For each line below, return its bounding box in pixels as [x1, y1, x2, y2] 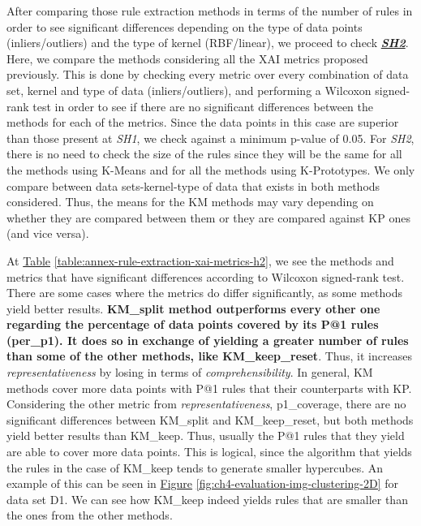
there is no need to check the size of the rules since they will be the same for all [6, 145, 402, 162]
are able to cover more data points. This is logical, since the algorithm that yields [6, 443, 412, 460]
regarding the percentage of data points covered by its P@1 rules [6, 316, 379, 333]
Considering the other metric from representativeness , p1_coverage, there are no [6, 395, 406, 412]
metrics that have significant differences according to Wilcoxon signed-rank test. [6, 268, 405, 285]
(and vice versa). [6, 225, 89, 242]
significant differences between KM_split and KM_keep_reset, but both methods [6, 411, 414, 428]
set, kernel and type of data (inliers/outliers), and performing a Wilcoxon [6, 81, 372, 98]
